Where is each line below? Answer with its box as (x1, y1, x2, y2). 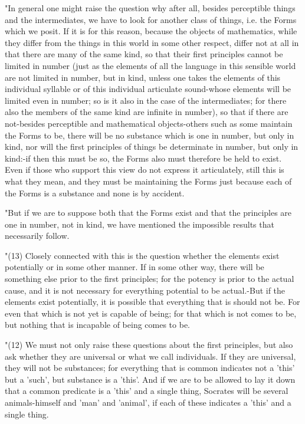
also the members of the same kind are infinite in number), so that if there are (5, 106, 288, 118)
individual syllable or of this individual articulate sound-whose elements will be (5, 83, 291, 95)
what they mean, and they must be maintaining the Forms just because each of (5, 175, 292, 187)
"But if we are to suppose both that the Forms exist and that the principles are (5, 206, 292, 219)
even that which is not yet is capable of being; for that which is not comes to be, (5, 307, 297, 319)
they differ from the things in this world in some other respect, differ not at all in (5, 36, 299, 48)
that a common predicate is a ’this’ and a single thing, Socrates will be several (5, 384, 288, 397)
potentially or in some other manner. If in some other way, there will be (5, 261, 264, 273)
